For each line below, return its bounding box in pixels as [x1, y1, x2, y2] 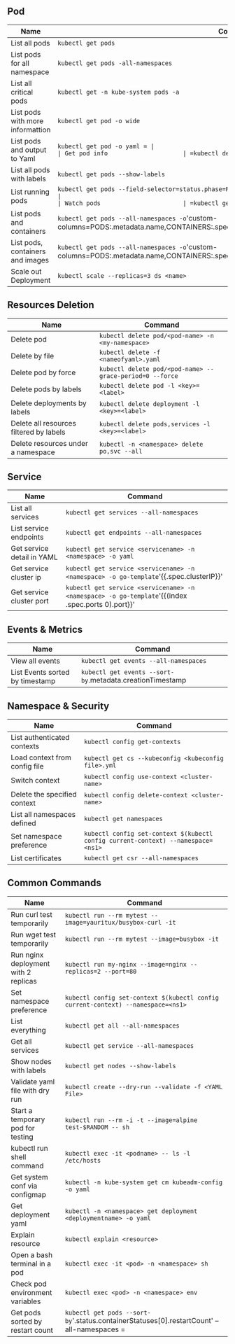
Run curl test [10, 909, 52, 919]
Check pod [10, 1279, 47, 1289]
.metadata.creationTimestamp [88, 675, 187, 685]
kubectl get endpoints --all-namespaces [65, 528, 202, 537]
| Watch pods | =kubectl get [57, 199, 234, 207]
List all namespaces [10, 810, 76, 820]
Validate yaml [10, 1077, 55, 1086]
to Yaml [10, 153, 36, 163]
